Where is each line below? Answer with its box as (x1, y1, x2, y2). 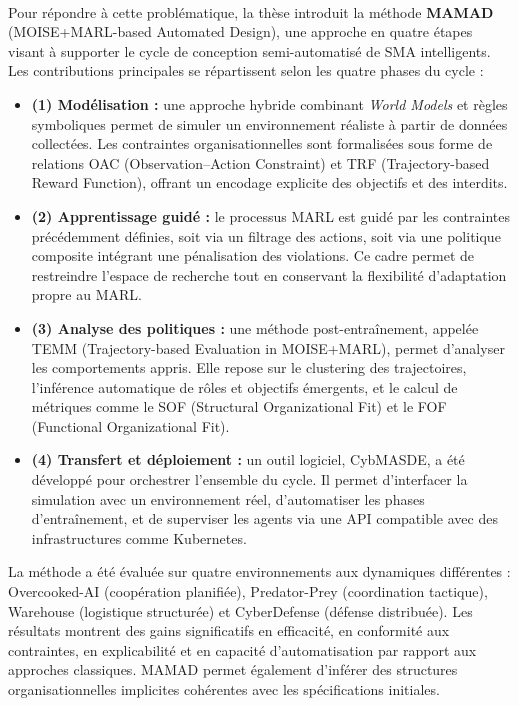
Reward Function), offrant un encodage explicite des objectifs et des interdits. (31, 172, 508, 193)
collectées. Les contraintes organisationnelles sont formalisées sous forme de (31, 133, 493, 154)
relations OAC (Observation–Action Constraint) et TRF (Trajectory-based (31, 152, 490, 173)
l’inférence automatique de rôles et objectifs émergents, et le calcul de (31, 376, 458, 397)
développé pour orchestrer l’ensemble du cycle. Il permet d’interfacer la (31, 469, 468, 490)
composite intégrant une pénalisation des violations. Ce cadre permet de (31, 245, 474, 266)
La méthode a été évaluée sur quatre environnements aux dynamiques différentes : (8, 561, 511, 582)
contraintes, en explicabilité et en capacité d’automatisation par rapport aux (8, 639, 477, 660)
